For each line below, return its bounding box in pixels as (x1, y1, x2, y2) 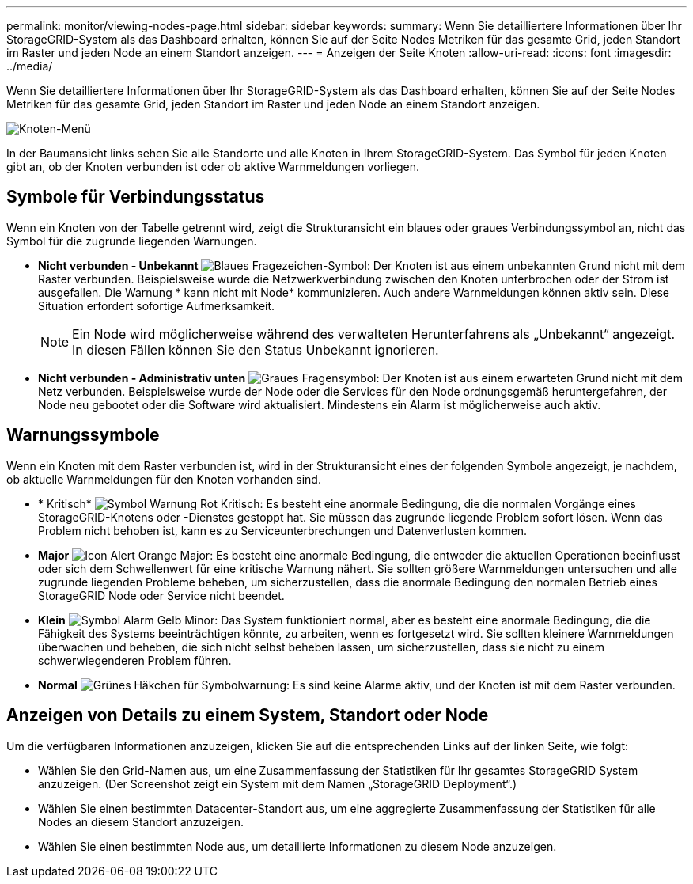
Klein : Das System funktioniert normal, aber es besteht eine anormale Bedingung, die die (38, 613, 651, 627)
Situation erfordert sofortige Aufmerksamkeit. (38, 298, 275, 313)
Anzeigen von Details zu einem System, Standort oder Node (6, 705, 489, 726)
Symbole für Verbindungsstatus (6, 187, 265, 207)
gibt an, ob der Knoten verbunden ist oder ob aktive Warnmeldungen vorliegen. (6, 160, 420, 173)
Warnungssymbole (6, 425, 160, 446)
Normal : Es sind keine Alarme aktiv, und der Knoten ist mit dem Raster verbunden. (38, 677, 676, 692)
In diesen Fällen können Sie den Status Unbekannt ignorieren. (72, 341, 439, 358)
